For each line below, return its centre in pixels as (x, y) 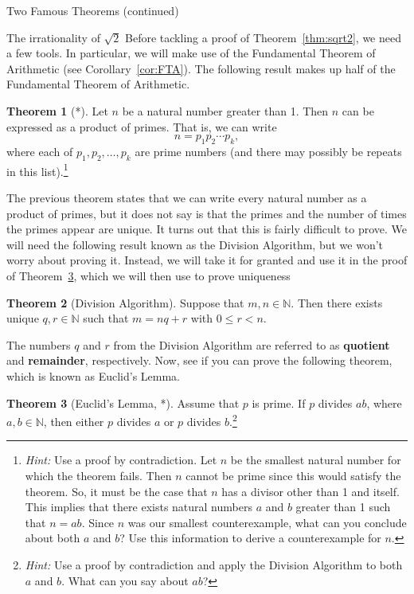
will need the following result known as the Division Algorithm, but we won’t (195, 244)
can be (358, 110)
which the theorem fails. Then (98, 475)
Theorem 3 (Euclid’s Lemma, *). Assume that (123, 403)
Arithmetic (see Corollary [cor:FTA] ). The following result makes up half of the (201, 68)
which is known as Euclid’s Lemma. (93, 375)
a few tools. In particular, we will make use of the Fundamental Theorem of (191, 53)
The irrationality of (53, 37)
